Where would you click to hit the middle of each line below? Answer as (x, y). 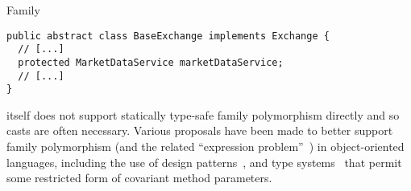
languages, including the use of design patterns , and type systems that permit (204, 162)
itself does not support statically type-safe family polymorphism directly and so (203, 114)
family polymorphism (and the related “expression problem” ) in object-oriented (205, 146)
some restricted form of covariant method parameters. (139, 178)
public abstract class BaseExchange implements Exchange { (168, 36)
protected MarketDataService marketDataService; (151, 62)
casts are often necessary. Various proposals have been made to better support (200, 130)
